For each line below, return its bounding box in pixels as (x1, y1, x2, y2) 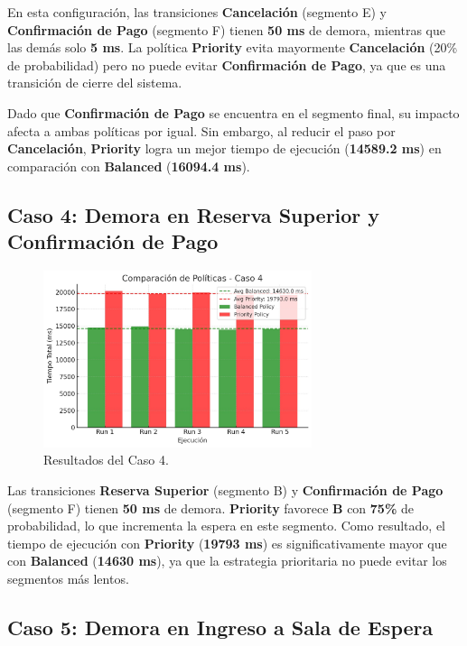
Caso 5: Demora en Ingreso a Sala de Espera (7, 614, 434, 641)
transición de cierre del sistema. (7, 73, 182, 92)
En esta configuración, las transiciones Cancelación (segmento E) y (7, 3, 387, 21)
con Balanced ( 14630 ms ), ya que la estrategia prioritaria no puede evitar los (7, 551, 447, 570)
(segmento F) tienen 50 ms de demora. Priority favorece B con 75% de (7, 498, 414, 517)
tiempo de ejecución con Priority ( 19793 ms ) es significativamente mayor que (7, 533, 447, 552)
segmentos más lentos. (7, 569, 129, 588)
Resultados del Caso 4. (43, 450, 169, 469)
